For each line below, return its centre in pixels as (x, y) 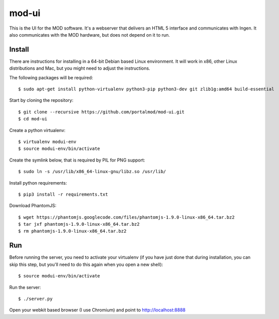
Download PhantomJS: (33, 206)
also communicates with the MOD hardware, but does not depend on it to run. (90, 35)
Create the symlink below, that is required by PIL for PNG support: (77, 160)
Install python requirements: (38, 183)
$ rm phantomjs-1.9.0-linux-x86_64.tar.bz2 (72, 231)
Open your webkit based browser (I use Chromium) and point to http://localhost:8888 (97, 310)
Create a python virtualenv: (37, 130)
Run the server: (25, 287)
